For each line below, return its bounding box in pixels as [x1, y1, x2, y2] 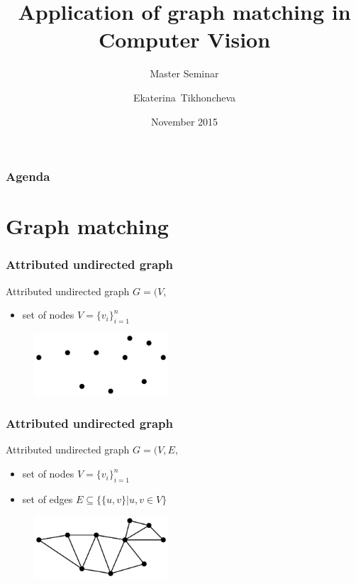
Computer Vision [98, 25, 271, 54]
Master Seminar [150, 66, 219, 81]
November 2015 [150, 114, 218, 128]
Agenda [6, 167, 50, 185]
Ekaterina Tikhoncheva [133, 89, 236, 104]
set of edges [22, 491, 73, 506]
